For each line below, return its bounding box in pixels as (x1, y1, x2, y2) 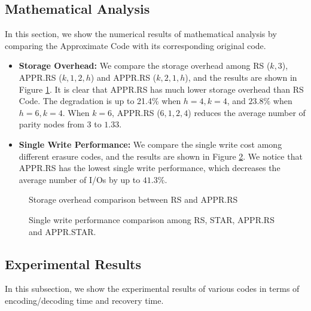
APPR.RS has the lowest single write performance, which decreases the (19, 161, 280, 174)
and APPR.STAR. (29, 225, 96, 237)
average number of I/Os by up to (19, 173, 141, 185)
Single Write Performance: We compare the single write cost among (19, 138, 282, 150)
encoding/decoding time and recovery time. (5, 294, 164, 306)
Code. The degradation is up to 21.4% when (19, 94, 181, 107)
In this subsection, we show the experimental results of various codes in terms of (5, 282, 300, 295)
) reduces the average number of (188, 106, 306, 118)
